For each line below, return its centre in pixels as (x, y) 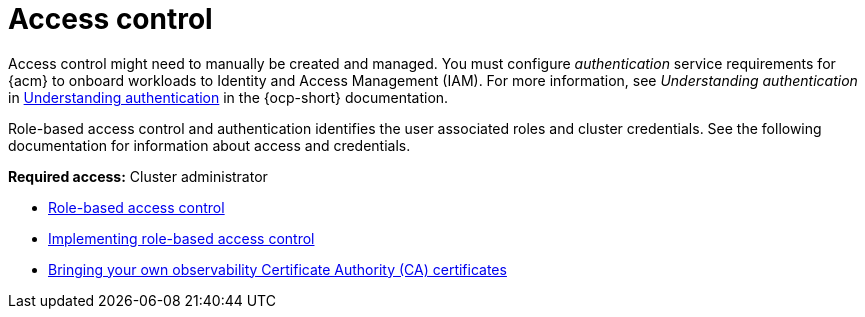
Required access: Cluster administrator (138, 176)
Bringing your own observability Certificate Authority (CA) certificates (277, 269)
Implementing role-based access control (181, 238)
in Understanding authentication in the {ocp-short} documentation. (228, 97)
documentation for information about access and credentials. (209, 145)
